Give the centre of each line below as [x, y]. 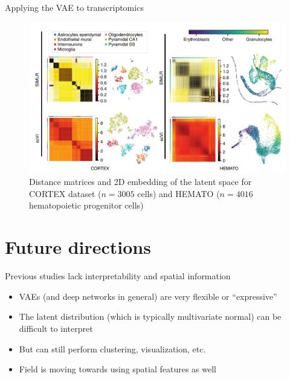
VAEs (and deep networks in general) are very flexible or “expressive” [148, 296]
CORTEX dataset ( [65, 193]
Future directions [78, 247]
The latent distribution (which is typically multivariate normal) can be [150, 316]
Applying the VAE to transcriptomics [74, 7]
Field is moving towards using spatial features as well [118, 369]
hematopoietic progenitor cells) [86, 205]
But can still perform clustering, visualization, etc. [112, 348]
